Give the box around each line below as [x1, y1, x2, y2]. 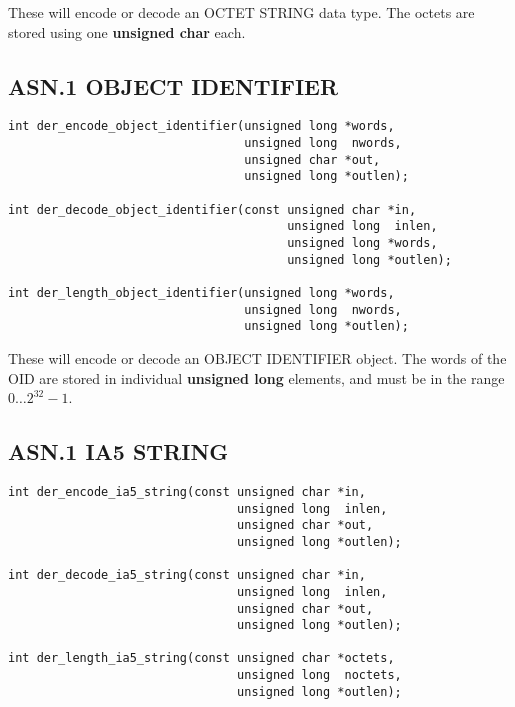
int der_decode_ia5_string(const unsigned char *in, [8, 568, 366, 583]
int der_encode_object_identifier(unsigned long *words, [8, 119, 395, 134]
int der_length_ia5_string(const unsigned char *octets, [8, 651, 395, 666]
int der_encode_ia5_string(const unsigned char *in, [8, 484, 366, 499]
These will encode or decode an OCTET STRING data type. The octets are [8, 2, 475, 22]
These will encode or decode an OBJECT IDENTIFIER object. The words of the [8, 347, 507, 368]
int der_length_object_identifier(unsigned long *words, [8, 285, 395, 300]
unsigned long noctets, [237, 668, 402, 683]
